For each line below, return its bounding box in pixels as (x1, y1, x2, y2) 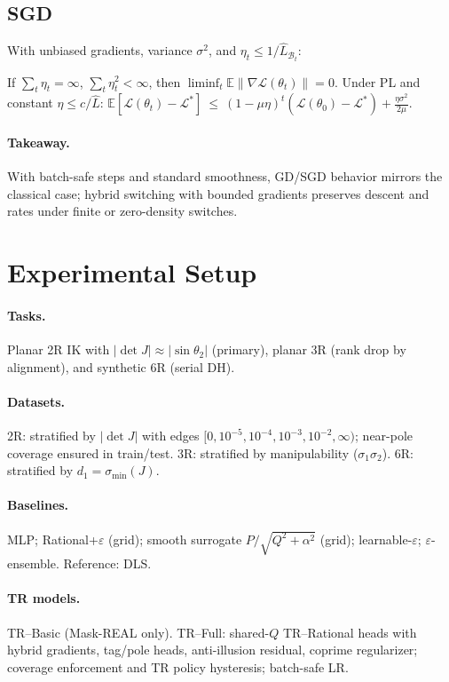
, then (148, 72, 181, 91)
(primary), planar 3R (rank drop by (211, 340, 406, 359)
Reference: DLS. (63, 554, 152, 573)
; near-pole (355, 426, 414, 445)
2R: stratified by (7, 426, 96, 445)
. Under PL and (334, 72, 421, 91)
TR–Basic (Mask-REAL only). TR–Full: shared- (7, 623, 270, 641)
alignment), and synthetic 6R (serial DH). (7, 357, 235, 376)
